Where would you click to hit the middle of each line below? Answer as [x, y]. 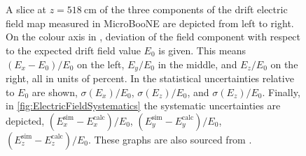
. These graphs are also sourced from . [170, 139]
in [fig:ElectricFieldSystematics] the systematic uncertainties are [143, 106]
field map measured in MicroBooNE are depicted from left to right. [150, 23]
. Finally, [281, 92]
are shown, [55, 92]
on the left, [101, 64]
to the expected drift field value [73, 50]
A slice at [26, 9]
